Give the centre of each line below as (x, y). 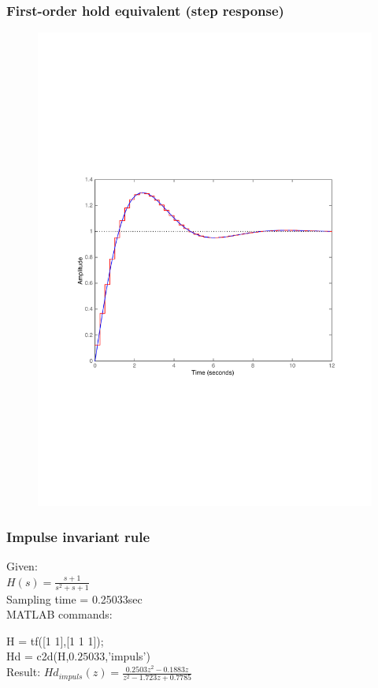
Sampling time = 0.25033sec (74, 598)
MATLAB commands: (59, 614)
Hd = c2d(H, (38, 656)
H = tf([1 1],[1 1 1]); (55, 640)
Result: (24, 672)
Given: (22, 565)
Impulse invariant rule (78, 536)
